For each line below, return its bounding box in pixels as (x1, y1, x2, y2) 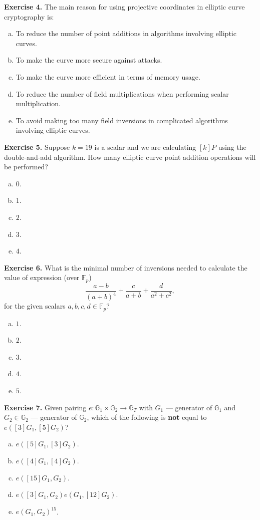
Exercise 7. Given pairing (4, 402, 87, 412)
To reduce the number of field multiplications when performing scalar (16, 88, 229, 99)
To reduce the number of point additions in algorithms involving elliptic (16, 28, 236, 39)
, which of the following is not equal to (87, 412, 207, 422)
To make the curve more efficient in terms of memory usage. (16, 71, 200, 82)
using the (218, 141, 246, 152)
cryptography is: (4, 11, 54, 22)
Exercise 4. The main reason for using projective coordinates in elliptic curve (4, 2, 245, 12)
